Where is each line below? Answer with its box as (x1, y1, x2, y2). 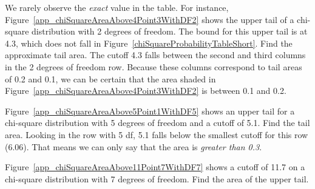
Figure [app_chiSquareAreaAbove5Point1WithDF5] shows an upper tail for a (5, 104, 295, 117)
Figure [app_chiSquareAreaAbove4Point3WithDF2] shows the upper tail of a (5, 13, 294, 25)
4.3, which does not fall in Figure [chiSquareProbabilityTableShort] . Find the (5, 36, 293, 49)
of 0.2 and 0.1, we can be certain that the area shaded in (5, 72, 216, 85)
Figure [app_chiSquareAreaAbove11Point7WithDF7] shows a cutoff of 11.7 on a (5, 161, 305, 173)
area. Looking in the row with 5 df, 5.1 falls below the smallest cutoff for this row (5, 128, 308, 141)
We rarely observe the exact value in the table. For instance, (5, 1, 229, 13)
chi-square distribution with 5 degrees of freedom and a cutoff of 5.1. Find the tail (5, 116, 310, 129)
